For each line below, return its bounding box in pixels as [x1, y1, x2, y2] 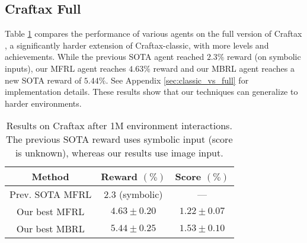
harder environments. [5, 97, 82, 109]
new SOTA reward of [5, 73, 82, 86]
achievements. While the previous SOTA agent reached [5, 50, 204, 63]
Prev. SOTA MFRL [9, 187, 92, 202]
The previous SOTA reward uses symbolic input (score [6, 132, 233, 146]
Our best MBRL [16, 222, 85, 236]
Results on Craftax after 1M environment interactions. [6, 119, 232, 133]
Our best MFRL [17, 204, 85, 219]
